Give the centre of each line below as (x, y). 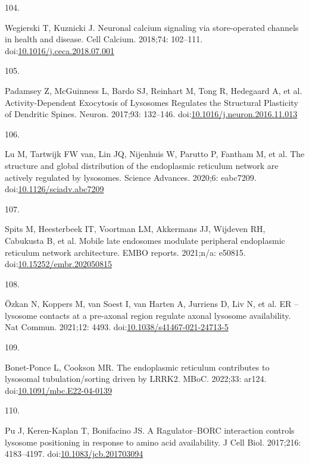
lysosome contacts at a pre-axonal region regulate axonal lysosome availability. (148, 315)
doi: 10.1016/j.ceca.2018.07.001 (60, 50)
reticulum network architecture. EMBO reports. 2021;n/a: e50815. (125, 252)
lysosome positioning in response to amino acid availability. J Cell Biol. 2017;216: (153, 442)
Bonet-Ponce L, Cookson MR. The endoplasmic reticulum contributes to (137, 367)
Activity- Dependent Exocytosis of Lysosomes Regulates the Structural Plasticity (152, 102)
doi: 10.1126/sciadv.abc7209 (54, 189)
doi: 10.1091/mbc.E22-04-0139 (58, 390)
